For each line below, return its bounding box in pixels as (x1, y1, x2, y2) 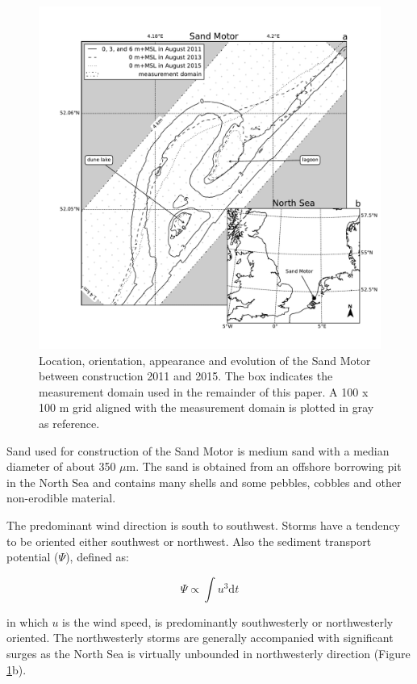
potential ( (6, 548, 59, 565)
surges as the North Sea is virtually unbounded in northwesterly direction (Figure (6, 644, 411, 661)
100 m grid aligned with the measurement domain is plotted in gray (39, 399, 374, 416)
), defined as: (65, 548, 129, 565)
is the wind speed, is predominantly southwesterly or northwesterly (62, 613, 394, 630)
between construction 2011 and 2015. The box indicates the (39, 367, 333, 384)
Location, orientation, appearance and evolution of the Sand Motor (39, 351, 371, 368)
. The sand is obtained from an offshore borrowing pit (136, 458, 402, 475)
